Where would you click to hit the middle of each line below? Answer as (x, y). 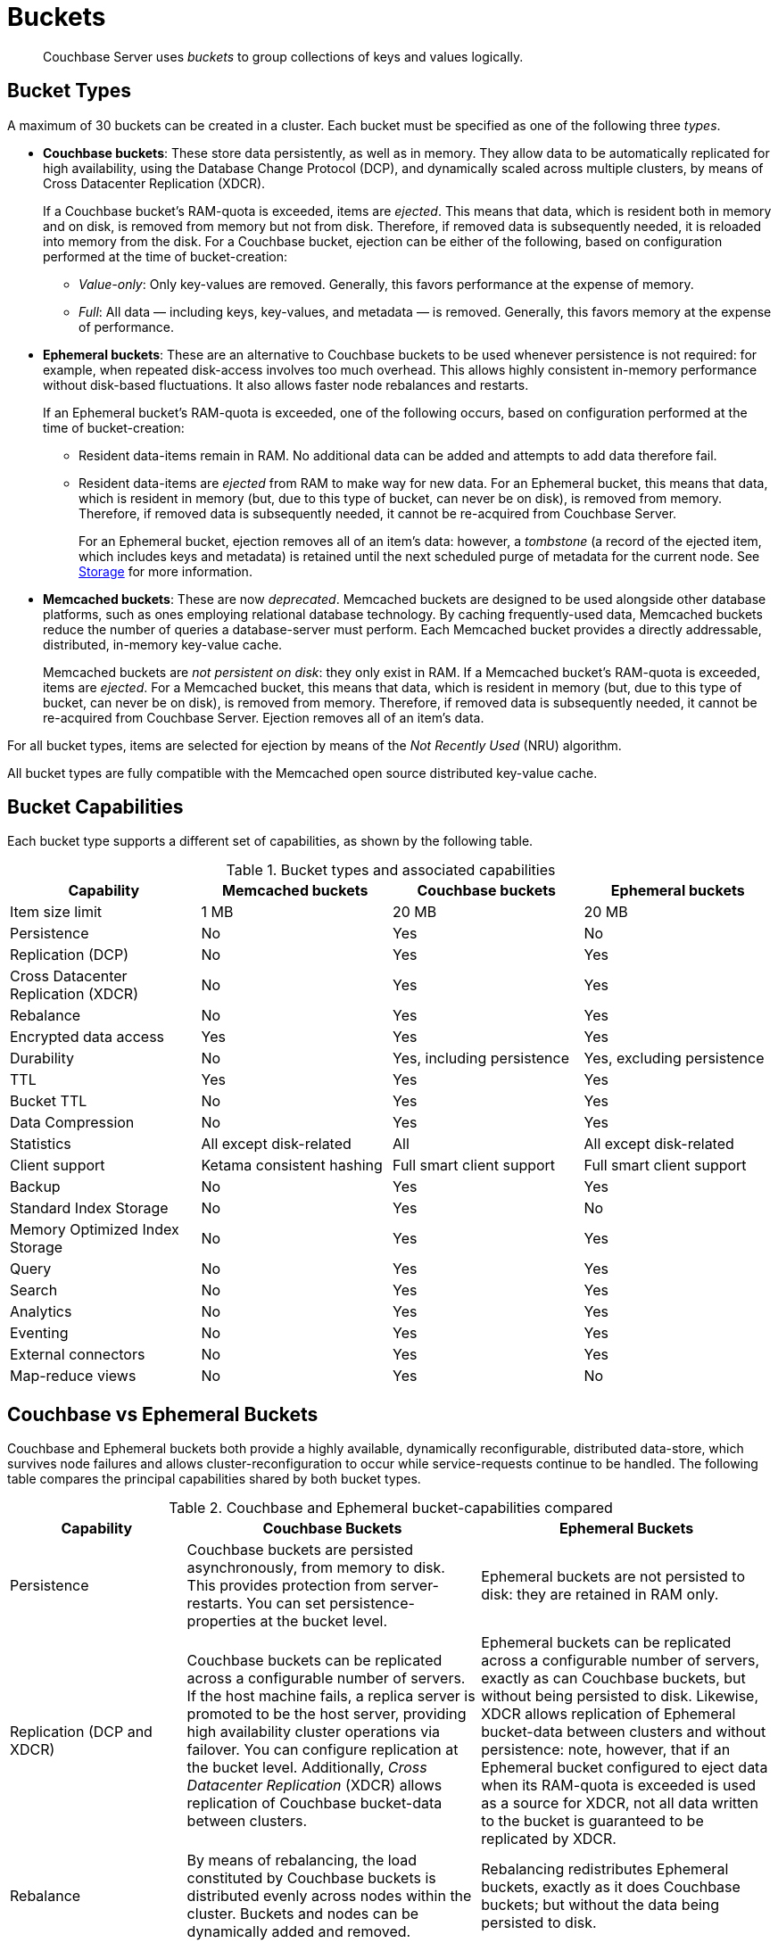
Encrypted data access (87, 1037)
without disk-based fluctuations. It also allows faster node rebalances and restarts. (286, 384)
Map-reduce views (73, 1376)
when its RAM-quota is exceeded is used (619, 1786)
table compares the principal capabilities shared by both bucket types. (214, 1479)
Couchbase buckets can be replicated (315, 1661)
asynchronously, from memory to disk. (316, 1568)
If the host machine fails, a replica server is (331, 1696)
